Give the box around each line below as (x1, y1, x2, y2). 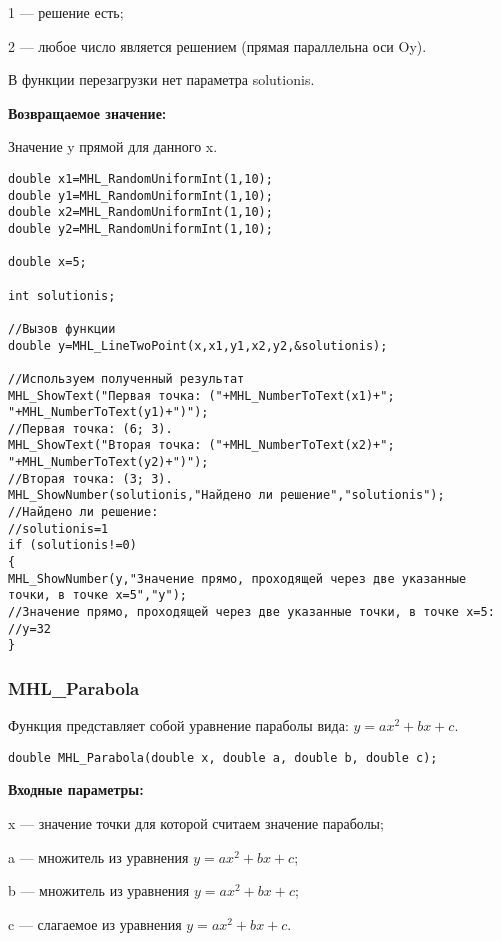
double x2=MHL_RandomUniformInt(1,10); (8, 205, 273, 220)
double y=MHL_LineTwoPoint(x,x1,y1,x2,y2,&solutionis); (8, 338, 388, 353)
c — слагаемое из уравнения (8, 913, 182, 934)
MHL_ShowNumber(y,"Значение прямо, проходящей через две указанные (8, 571, 467, 586)
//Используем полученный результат (8, 371, 245, 386)
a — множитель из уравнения (8, 846, 189, 867)
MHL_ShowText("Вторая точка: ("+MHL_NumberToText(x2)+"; (8, 438, 395, 453)
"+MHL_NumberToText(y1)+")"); (8, 405, 209, 420)
